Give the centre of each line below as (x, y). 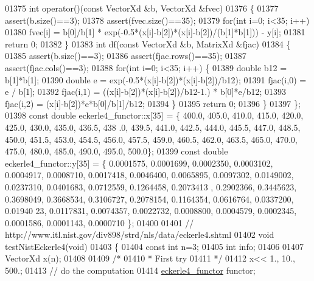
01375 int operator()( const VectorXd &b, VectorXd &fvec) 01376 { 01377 (142, 8)
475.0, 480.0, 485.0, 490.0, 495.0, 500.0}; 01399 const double (117, 151)
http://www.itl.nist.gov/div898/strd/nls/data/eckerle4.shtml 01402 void (140, 234)
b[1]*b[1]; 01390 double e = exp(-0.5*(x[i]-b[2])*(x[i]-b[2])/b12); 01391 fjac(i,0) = (156, 79)
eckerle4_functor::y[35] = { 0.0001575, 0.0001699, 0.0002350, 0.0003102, (139, 163)
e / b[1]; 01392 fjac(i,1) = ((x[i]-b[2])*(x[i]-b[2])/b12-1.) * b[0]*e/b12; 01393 (146, 92)
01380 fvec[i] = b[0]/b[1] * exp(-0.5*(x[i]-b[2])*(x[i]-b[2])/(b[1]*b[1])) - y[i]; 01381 (155, 32)
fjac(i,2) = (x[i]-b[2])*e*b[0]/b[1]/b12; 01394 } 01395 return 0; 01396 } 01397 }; (153, 103)
